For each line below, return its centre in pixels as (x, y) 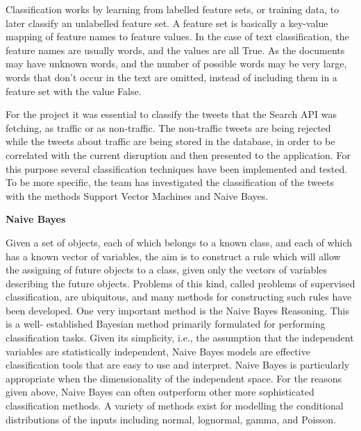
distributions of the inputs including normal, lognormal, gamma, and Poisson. (171, 419)
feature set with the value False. (74, 91)
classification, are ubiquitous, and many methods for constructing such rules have (179, 297)
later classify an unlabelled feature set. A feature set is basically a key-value (167, 23)
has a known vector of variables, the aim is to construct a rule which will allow (173, 256)
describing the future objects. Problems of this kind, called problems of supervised (180, 283)
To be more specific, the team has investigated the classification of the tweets (170, 182)
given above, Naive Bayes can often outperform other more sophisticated (160, 392)
